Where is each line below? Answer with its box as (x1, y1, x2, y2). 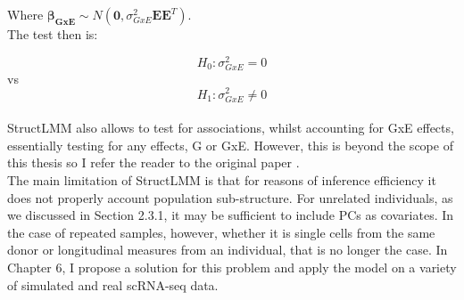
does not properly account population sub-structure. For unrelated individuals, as (7, 188, 453, 207)
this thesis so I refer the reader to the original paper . (7, 153, 300, 172)
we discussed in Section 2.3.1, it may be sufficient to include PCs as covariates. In (7, 206, 454, 224)
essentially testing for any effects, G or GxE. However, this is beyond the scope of (7, 135, 453, 154)
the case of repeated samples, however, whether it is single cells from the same (7, 223, 435, 241)
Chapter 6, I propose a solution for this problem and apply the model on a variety (7, 258, 457, 276)
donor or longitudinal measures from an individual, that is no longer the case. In (7, 240, 448, 259)
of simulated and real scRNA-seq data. (7, 275, 219, 294)
